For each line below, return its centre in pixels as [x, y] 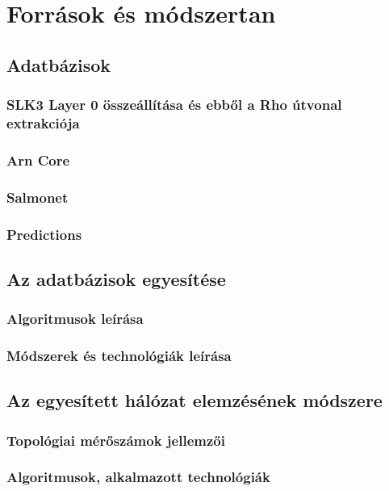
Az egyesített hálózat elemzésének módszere [194, 400]
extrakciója [43, 123]
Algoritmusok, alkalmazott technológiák [138, 477]
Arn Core [38, 159]
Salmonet [38, 197]
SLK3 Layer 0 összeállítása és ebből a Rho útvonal [174, 105]
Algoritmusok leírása [75, 319]
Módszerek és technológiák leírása [119, 355]
